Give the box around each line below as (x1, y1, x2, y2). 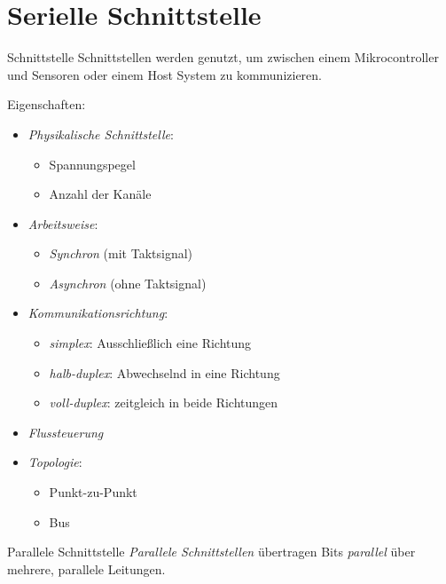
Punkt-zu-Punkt (49, 483, 137, 501)
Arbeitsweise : (27, 214, 98, 233)
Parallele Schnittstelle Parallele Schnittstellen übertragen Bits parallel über (7, 542, 416, 561)
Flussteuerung (27, 422, 104, 441)
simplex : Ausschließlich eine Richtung (49, 334, 252, 352)
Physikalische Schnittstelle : (27, 124, 174, 143)
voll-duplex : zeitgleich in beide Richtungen (49, 393, 278, 412)
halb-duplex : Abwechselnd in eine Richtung (49, 363, 280, 382)
